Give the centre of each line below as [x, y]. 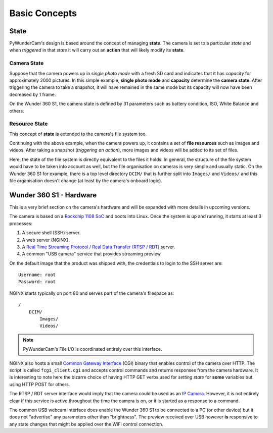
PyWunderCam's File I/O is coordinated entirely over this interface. [93, 349]
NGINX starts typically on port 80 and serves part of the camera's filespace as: [92, 293]
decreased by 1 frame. [33, 94]
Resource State [29, 124]
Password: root [37, 282]
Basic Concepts [43, 13]
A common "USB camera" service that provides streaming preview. [92, 254]
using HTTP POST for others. [40, 384]
